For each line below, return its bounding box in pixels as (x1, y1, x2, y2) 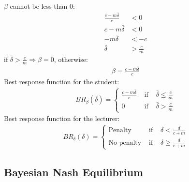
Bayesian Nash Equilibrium (4, 165, 144, 180)
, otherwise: (54, 54, 88, 64)
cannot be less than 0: (10, 1, 75, 11)
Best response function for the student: (4, 76, 119, 86)
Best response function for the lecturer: (4, 113, 120, 123)
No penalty (108, 139, 142, 146)
